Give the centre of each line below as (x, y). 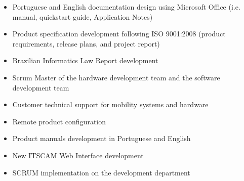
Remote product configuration (59, 121)
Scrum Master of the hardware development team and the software (116, 77)
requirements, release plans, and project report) (86, 43)
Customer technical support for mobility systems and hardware (110, 104)
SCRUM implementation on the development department (101, 172)
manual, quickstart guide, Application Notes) (83, 16)
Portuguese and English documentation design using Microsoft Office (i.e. (126, 7)
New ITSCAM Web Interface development (78, 155)
